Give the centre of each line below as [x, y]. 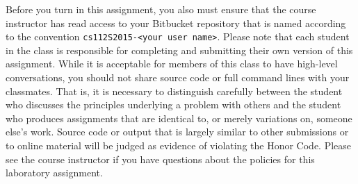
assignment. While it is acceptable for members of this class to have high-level [172, 64]
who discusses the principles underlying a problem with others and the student [173, 104]
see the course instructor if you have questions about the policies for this [160, 159]
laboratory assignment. [54, 173]
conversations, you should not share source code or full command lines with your [178, 77]
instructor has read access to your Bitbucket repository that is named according [176, 23]
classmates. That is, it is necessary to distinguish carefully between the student [174, 91]
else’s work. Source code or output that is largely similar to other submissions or [177, 132]
